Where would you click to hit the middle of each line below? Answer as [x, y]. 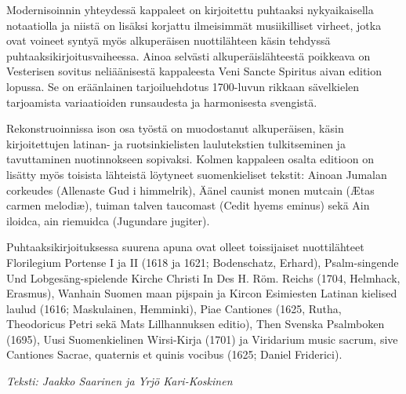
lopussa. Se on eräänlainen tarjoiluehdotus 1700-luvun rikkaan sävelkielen [183, 86]
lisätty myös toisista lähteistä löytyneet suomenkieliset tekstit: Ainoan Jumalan [197, 174]
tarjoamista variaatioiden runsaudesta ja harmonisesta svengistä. [162, 102]
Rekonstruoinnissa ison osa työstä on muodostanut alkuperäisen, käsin [175, 128]
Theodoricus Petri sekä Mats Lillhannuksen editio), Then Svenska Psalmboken [196, 324]
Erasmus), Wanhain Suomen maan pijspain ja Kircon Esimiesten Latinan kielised [202, 293]
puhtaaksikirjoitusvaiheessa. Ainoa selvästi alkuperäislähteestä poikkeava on [188, 55]
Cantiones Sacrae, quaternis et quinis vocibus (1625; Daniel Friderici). [174, 354]
